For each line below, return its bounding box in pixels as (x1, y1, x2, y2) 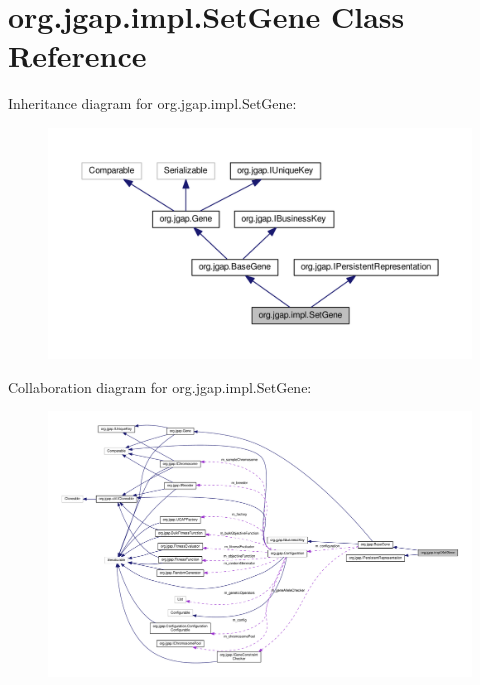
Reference (8, 35, 147, 76)
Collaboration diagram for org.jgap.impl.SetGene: (8, 376, 312, 397)
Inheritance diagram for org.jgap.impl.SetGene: (8, 93, 297, 114)
